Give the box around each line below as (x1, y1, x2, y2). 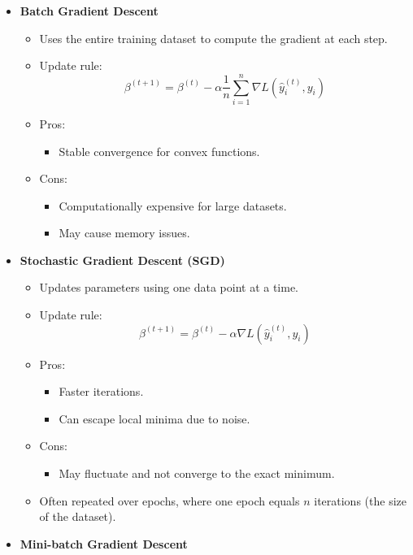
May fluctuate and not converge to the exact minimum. (59, 465, 335, 482)
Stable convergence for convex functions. (59, 142, 260, 159)
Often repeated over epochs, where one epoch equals (39, 492, 300, 509)
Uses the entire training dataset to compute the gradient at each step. (39, 29, 388, 46)
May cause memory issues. (59, 224, 190, 241)
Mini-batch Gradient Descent (20, 535, 188, 552)
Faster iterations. (59, 383, 144, 400)
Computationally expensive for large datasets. (59, 197, 287, 214)
